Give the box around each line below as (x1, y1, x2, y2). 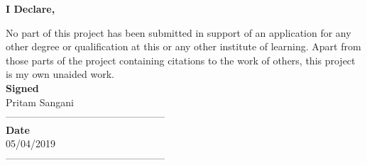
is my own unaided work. (6, 67, 114, 81)
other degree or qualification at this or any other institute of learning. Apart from (6, 39, 361, 54)
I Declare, (6, 1, 55, 16)
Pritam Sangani (6, 94, 74, 109)
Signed (6, 80, 39, 95)
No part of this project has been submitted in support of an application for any (6, 25, 351, 40)
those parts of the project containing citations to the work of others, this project (6, 52, 356, 67)
